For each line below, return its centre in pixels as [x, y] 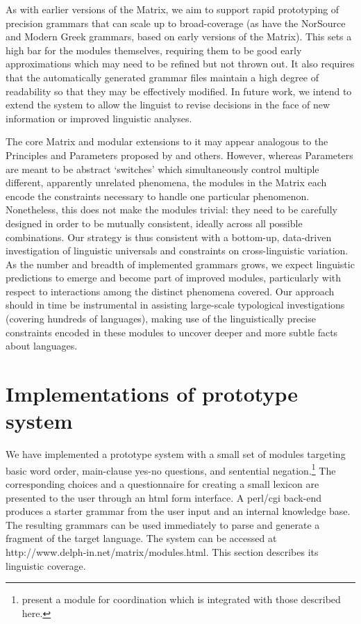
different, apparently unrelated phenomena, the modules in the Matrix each [166, 182]
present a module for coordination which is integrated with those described [181, 599]
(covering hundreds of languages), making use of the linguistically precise [161, 319]
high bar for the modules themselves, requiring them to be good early [154, 50]
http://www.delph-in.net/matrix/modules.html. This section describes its [162, 551]
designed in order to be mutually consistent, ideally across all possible [154, 223]
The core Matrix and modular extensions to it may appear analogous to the [167, 141]
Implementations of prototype [152, 394]
